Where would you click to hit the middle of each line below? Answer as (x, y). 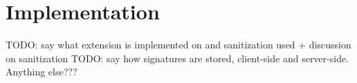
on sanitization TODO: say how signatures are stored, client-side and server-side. (177, 58)
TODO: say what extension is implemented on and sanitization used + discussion (178, 45)
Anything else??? (42, 72)
